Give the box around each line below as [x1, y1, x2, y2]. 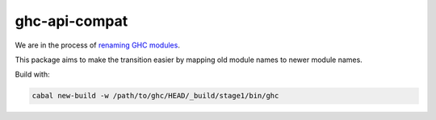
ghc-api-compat [15, 12, 128, 30]
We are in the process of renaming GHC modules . [15, 40, 181, 50]
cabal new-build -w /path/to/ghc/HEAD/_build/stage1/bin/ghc [31, 91, 279, 101]
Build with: [15, 69, 50, 80]
